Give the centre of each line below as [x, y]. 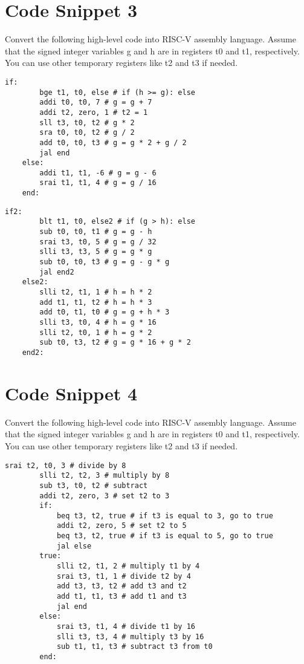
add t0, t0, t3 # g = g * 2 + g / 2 [113, 142]
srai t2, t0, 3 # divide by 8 [66, 465]
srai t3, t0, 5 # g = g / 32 [98, 242]
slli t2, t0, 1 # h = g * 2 [96, 332]
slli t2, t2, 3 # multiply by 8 [105, 476]
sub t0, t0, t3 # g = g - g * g [105, 262]
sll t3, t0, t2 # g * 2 [87, 122]
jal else [74, 546]
